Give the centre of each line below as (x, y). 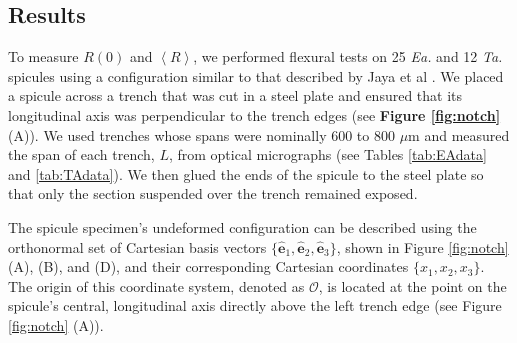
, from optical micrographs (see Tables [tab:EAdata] (327, 154)
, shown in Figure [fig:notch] (422, 246)
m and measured (459, 134)
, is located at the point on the (412, 285)
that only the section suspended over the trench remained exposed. (213, 193)
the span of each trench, (81, 154)
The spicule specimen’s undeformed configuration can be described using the (242, 226)
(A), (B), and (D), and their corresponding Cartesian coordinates (208, 266)
